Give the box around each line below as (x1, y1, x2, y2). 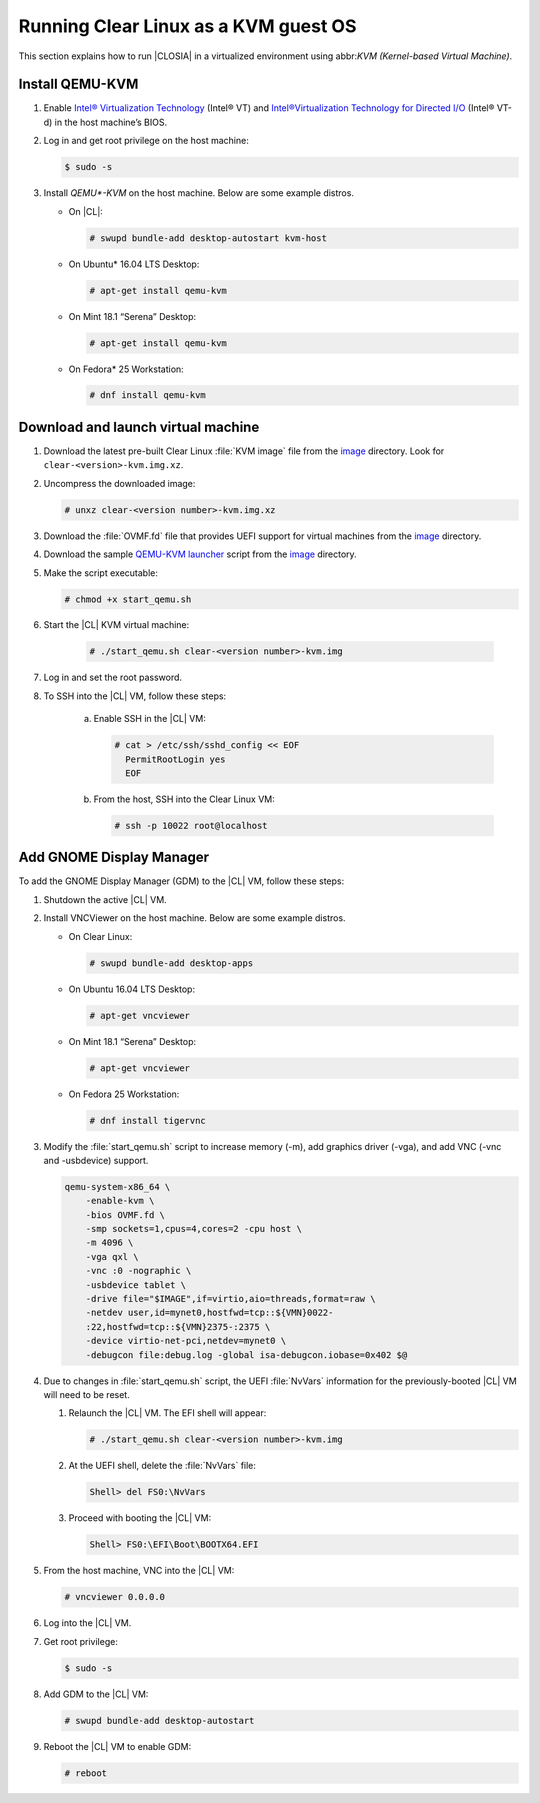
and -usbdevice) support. (43, 1154, 149, 1166)
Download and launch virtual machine (18, 418, 260, 435)
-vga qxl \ (85, 1251, 139, 1262)
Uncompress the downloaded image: (43, 477, 196, 489)
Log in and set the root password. (43, 671, 183, 684)
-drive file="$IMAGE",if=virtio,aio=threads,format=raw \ (85, 1293, 376, 1305)
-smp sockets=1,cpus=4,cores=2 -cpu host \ (85, 1223, 302, 1235)
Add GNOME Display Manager (18, 849, 210, 866)
